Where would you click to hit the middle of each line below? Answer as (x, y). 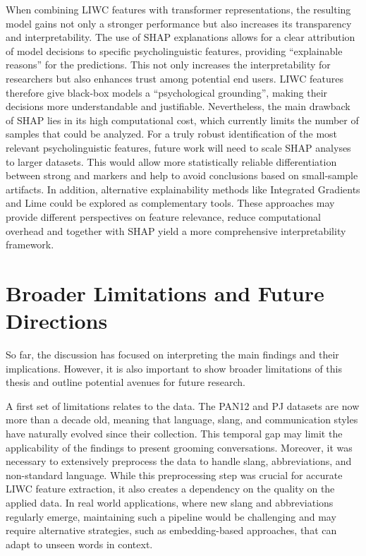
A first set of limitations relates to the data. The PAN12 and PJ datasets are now (183, 405)
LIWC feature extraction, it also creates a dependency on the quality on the (170, 489)
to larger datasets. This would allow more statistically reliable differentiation (171, 161)
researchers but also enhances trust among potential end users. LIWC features (175, 78)
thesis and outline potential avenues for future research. (126, 382)
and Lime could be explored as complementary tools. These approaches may (170, 203)
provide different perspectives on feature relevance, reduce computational (163, 216)
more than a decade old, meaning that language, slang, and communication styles (182, 419)
